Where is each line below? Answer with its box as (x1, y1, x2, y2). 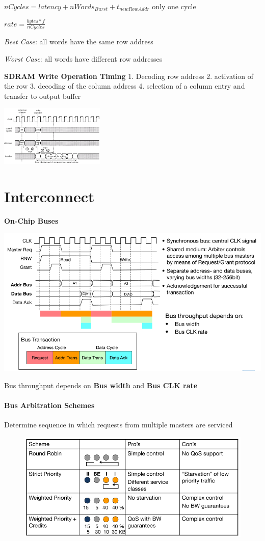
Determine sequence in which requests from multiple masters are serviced (4, 419, 233, 430)
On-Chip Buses (4, 215, 59, 226)
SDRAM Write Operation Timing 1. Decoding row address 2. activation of (4, 70, 254, 81)
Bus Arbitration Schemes (4, 400, 95, 411)
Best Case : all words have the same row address (4, 36, 153, 47)
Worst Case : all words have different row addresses (4, 53, 163, 64)
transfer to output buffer (4, 90, 81, 101)
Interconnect (4, 186, 95, 207)
